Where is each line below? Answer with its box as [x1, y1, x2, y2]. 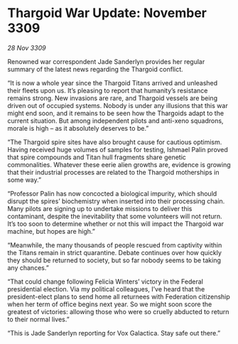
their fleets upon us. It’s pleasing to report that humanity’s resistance [7, 86, 208, 95]
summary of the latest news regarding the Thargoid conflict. [7, 65, 183, 73]
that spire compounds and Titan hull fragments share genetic [7, 153, 187, 161]
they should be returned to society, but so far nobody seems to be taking [7, 256, 222, 264]
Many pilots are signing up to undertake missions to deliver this [7, 204, 193, 213]
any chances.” [7, 263, 50, 272]
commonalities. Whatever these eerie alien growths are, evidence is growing [7, 160, 231, 168]
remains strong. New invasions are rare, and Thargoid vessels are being [7, 94, 218, 102]
